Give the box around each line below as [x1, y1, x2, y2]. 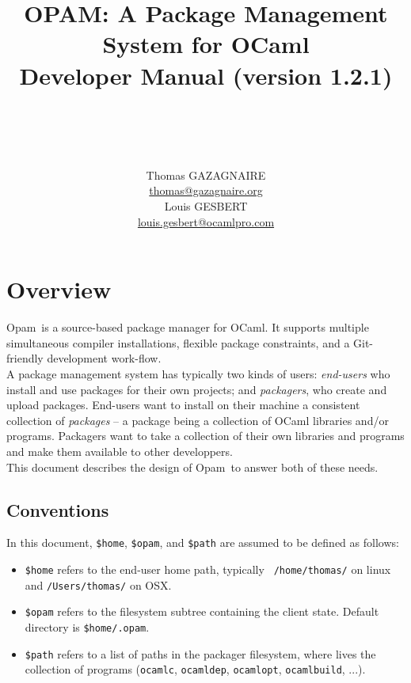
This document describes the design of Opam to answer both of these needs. [6, 458, 379, 475]
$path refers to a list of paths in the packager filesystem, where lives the [25, 645, 376, 662]
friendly [6, 350, 44, 366]
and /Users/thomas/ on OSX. [25, 576, 172, 593]
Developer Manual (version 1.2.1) [19, 59, 393, 91]
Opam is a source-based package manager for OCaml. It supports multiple [6, 319, 369, 336]
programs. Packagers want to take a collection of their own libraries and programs [6, 427, 405, 444]
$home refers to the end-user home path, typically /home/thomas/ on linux [25, 560, 391, 577]
